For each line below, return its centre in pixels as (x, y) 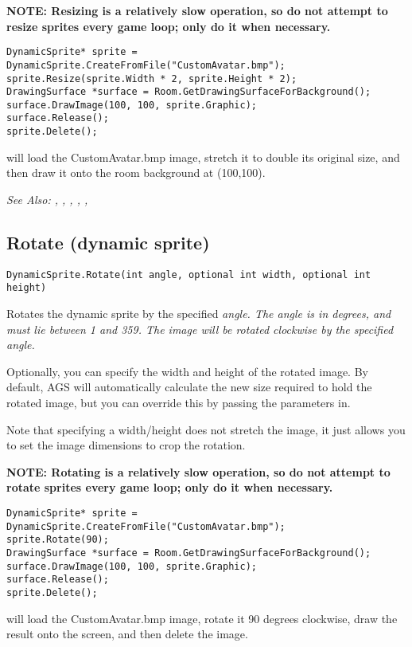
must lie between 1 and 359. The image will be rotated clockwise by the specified (200, 329)
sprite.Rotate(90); (58, 540)
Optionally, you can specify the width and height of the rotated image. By (187, 371)
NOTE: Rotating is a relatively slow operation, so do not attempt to (198, 471)
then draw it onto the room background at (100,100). (136, 173)
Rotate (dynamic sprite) (108, 242)
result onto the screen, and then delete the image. (127, 634)
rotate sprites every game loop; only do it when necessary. (170, 487)
